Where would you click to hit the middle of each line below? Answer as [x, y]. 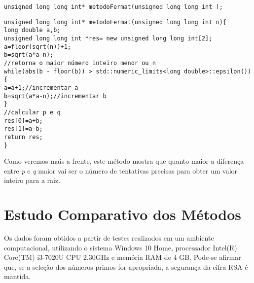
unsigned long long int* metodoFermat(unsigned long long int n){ [115, 22]
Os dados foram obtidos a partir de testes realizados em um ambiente [109, 238]
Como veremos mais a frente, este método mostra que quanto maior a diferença [124, 161]
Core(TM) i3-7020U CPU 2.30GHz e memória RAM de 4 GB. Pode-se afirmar [123, 257]
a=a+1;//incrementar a [41, 88]
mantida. [18, 276]
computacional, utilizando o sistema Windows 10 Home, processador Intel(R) [121, 247]
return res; [23, 137]
